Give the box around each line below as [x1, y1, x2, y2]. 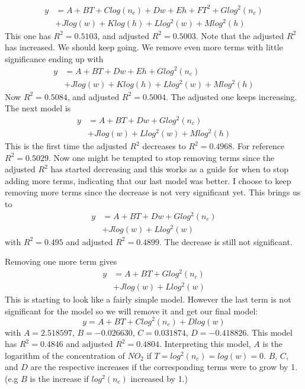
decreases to [142, 140, 186, 152]
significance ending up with [5, 52, 104, 65]
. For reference [232, 140, 285, 152]
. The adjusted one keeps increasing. [165, 90, 297, 102]
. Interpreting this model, [159, 337, 251, 350]
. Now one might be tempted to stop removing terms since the [48, 151, 275, 163]
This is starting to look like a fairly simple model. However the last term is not [5, 293, 291, 306]
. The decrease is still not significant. [159, 235, 293, 247]
